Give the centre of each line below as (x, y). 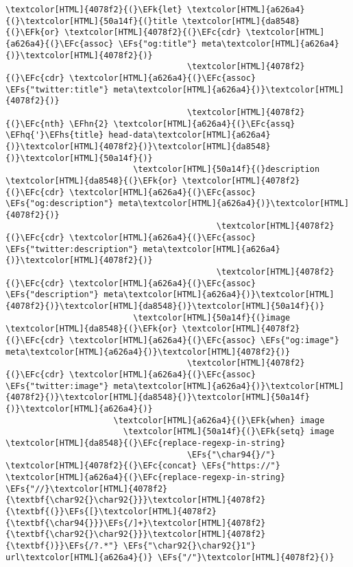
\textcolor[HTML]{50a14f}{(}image (212, 317)
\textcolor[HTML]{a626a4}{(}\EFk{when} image (219, 420)
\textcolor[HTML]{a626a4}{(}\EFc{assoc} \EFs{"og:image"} (204, 341)
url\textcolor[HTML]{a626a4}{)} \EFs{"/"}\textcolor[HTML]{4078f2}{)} (170, 557)
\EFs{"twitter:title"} (57, 89)
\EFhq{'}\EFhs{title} (55, 135)
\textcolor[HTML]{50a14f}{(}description (227, 169)
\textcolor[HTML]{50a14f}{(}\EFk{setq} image (229, 432)
